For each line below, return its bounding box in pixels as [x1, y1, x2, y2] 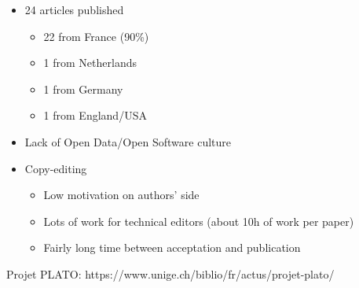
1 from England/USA [43, 107, 147, 124]
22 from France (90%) [43, 28, 149, 44]
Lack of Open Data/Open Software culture [24, 133, 232, 150]
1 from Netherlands [43, 54, 137, 71]
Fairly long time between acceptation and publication [43, 239, 301, 256]
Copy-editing [24, 160, 87, 176]
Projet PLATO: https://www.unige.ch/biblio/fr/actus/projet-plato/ [6, 265, 335, 282]
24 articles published [24, 2, 124, 17]
